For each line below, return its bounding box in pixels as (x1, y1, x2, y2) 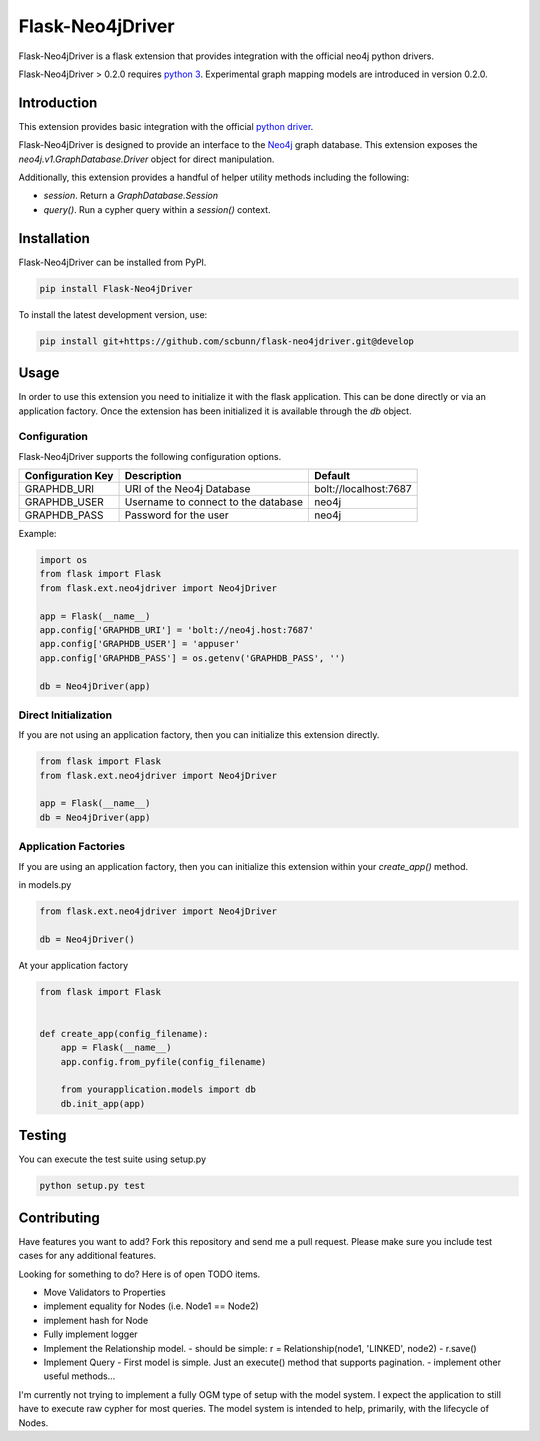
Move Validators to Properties (43, 1286, 166, 1298)
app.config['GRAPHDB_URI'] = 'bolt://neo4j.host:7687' (39, 625, 314, 636)
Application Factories (18, 840, 125, 854)
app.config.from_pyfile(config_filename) (60, 1056, 267, 1067)
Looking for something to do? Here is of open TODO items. (18, 1268, 261, 1280)
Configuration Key (24, 469, 114, 483)
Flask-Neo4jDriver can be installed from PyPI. (18, 256, 207, 268)
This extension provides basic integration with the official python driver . (18, 120, 314, 132)
